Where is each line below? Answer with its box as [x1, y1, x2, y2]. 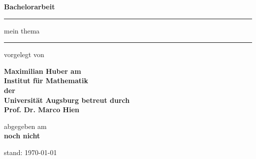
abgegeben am [4, 121, 47, 131]
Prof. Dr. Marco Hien [4, 104, 79, 115]
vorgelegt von [4, 49, 44, 60]
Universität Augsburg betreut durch [4, 95, 130, 105]
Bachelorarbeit [4, 1, 55, 11]
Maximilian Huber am [4, 65, 81, 76]
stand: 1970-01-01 [4, 147, 57, 157]
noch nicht [4, 130, 40, 141]
